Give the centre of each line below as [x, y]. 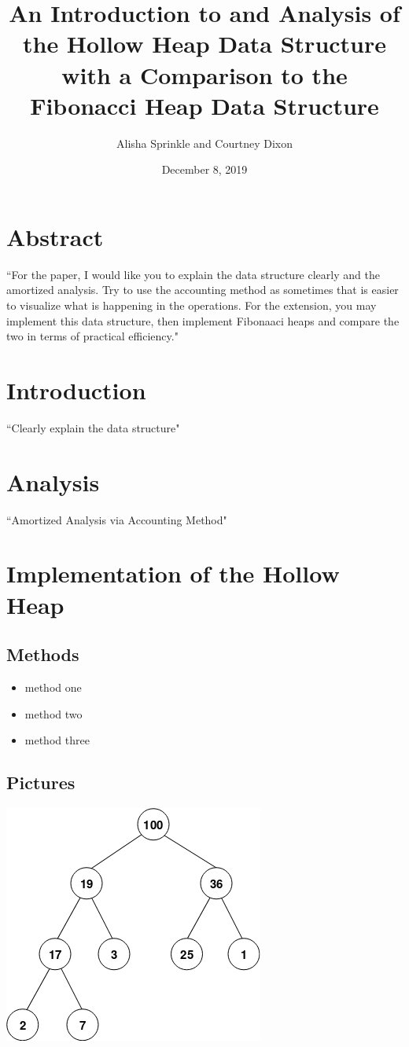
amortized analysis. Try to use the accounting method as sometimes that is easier [203, 290]
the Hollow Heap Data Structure [204, 44]
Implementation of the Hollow [173, 573]
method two [53, 713]
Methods [43, 654]
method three [57, 740]
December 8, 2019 [204, 169]
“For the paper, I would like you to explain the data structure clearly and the [193, 274]
